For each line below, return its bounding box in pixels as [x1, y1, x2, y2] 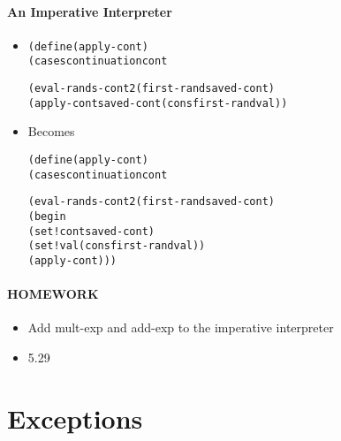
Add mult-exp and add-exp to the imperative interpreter [27, 318, 334, 337]
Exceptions [7, 399, 143, 436]
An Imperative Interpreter [7, 2, 172, 20]
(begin [27, 209, 66, 223]
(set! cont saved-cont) [27, 224, 155, 238]
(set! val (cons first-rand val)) [27, 240, 206, 253]
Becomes [27, 122, 75, 141]
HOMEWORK [7, 285, 99, 303]
